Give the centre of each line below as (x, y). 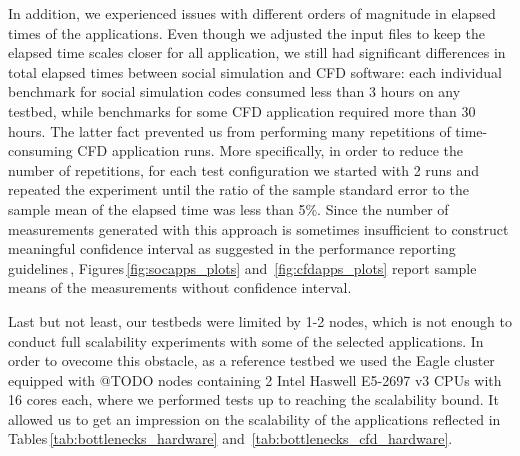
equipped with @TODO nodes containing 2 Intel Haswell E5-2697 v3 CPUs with (255, 379)
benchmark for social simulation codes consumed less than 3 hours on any (234, 91)
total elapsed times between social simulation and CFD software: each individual (255, 71)
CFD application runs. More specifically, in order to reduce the (270, 150)
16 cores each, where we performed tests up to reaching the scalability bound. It (253, 399)
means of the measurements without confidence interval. (180, 287)
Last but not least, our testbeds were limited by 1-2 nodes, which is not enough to (260, 320)
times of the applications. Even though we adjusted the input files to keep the (246, 32)
